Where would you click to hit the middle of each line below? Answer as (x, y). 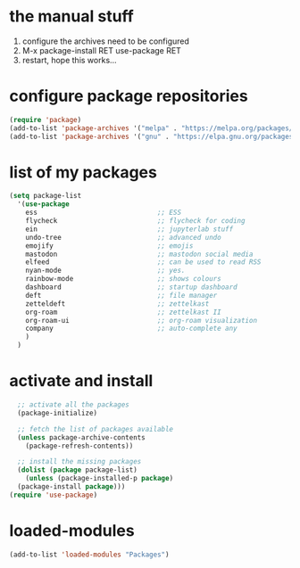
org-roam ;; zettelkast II (123, 312)
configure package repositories (129, 96)
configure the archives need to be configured (106, 41)
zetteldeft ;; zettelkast (117, 304)
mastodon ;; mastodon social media (139, 254)
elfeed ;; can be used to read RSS (143, 262)
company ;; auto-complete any (132, 329)
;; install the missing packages (79, 462)
